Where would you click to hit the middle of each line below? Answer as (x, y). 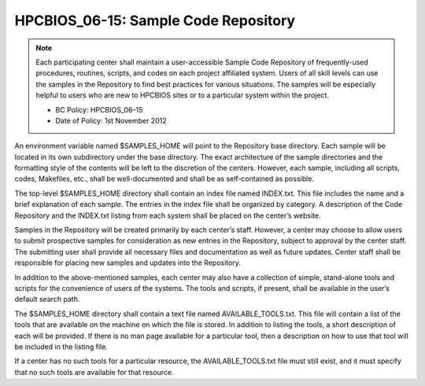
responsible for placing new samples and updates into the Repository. (128, 263)
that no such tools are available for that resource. (94, 372)
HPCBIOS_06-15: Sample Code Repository (155, 20)
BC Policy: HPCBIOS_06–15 (99, 109)
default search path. (47, 300)
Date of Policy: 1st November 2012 (111, 120)
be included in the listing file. (61, 347)
